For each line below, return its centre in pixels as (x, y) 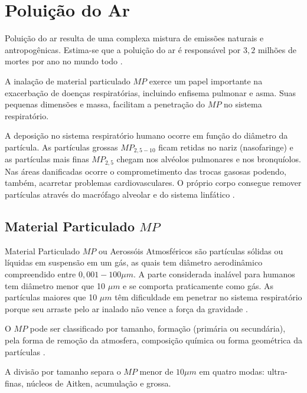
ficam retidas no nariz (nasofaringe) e (226, 147)
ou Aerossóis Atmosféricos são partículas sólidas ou (191, 250)
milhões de (277, 49)
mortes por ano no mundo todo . (64, 61)
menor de (156, 371)
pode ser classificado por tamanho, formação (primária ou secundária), (158, 328)
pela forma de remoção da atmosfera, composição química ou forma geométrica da (153, 340)
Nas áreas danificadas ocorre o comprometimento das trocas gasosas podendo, (146, 171)
